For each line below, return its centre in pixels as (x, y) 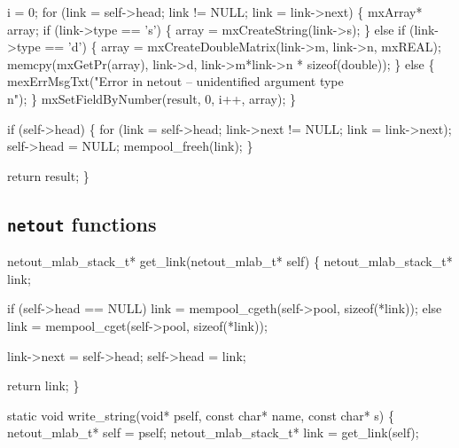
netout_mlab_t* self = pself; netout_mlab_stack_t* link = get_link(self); (213, 432)
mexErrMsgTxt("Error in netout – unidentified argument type (175, 81)
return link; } (43, 385)
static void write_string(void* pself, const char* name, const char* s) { (201, 415)
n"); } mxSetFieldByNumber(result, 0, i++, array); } (152, 98)
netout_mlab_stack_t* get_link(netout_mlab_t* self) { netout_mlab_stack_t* (230, 261)
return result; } (48, 175)
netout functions (82, 223)
